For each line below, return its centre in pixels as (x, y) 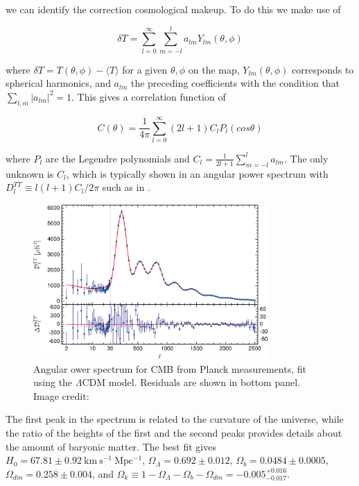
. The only (306, 158)
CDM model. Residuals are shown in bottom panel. (191, 382)
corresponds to (323, 69)
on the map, (214, 69)
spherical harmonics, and (58, 83)
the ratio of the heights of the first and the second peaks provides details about (174, 433)
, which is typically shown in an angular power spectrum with (197, 173)
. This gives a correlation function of (149, 96)
